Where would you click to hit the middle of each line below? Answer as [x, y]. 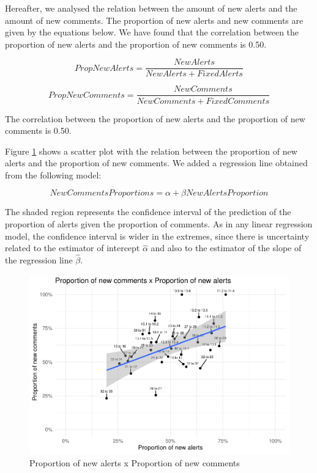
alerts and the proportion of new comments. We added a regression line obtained [156, 163]
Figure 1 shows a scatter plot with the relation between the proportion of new [151, 151]
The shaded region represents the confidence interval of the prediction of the [148, 212]
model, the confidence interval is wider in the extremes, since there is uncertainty [157, 236]
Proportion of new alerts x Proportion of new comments [135, 462]
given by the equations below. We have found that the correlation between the [152, 32]
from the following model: [53, 174]
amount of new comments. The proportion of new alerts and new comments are [154, 20]
